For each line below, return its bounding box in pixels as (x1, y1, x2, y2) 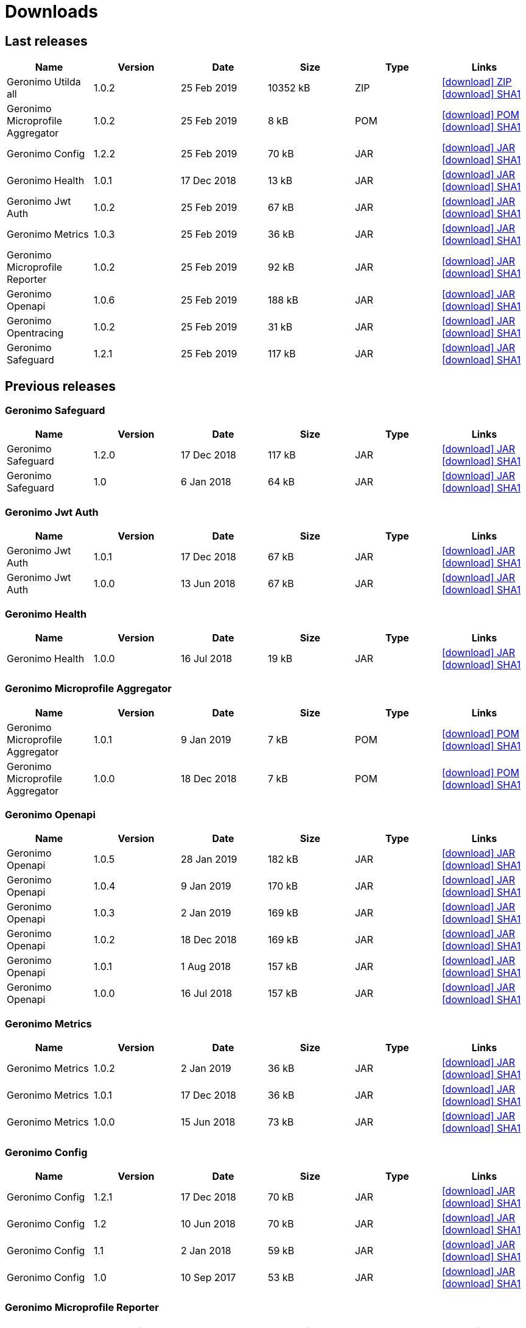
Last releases (5, 33, 88, 49)
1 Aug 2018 (180, 960, 231, 973)
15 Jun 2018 (180, 1116, 236, 1129)
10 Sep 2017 (180, 1271, 236, 1283)
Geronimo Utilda (7, 76, 81, 88)
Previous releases (5, 378, 116, 394)
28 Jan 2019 (180, 853, 237, 866)
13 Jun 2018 (180, 577, 236, 590)
